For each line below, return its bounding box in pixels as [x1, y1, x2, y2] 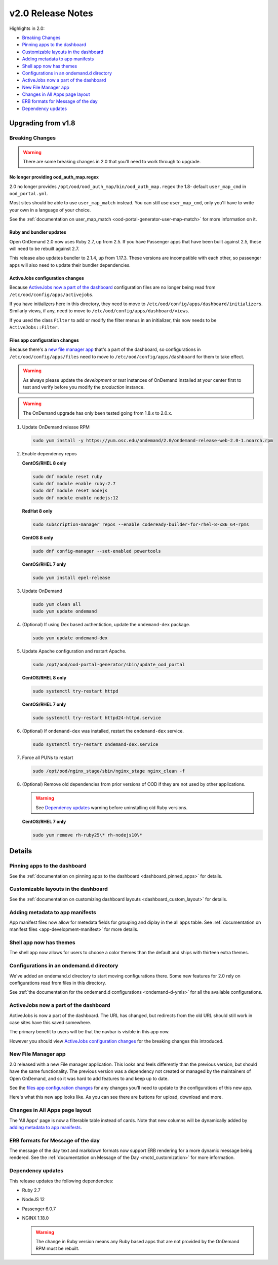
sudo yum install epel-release [32, 574, 111, 581]
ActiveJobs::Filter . [9, 324, 59, 331]
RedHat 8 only [22, 508, 53, 514]
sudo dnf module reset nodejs [32, 488, 108, 494]
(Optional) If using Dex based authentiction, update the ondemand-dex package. [22, 621, 191, 627]
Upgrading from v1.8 [9, 119, 75, 127]
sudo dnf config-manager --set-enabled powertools [32, 548, 162, 554]
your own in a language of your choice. [9, 207, 91, 213]
